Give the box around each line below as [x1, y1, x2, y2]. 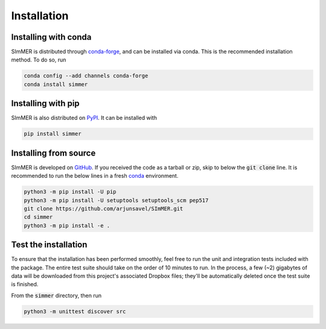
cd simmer [24, 214, 53, 221]
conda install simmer [24, 81, 88, 87]
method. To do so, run [11, 56, 66, 63]
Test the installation [11, 240, 88, 250]
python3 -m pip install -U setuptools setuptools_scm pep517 [24, 196, 209, 204]
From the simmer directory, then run [11, 292, 102, 299]
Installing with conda [11, 32, 92, 42]
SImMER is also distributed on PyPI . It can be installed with [11, 114, 157, 122]
